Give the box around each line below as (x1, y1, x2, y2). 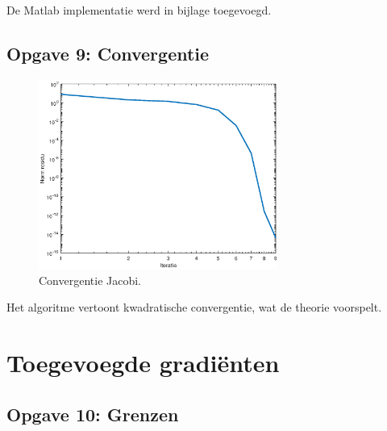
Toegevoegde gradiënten (6, 346, 280, 379)
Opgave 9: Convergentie (6, 40, 210, 65)
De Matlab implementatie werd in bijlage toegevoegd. (6, 2, 272, 18)
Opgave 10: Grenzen (6, 401, 179, 426)
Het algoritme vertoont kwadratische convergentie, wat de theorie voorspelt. (6, 299, 382, 316)
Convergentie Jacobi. (39, 271, 142, 288)
